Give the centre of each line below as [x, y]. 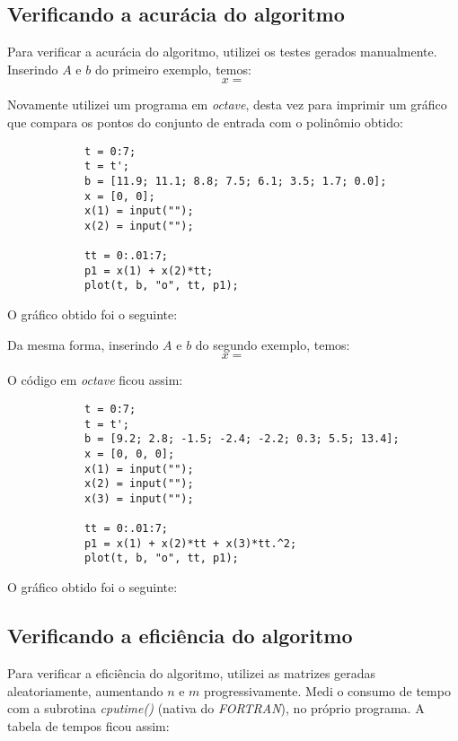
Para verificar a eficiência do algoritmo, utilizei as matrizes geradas [192, 672]
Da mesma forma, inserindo [83, 344]
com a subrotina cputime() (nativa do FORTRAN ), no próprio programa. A [216, 708]
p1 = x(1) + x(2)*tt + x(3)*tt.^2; [190, 543]
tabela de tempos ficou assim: [88, 725]
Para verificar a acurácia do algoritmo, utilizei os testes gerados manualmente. [222, 52]
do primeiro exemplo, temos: [173, 69]
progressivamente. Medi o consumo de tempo [327, 690]
